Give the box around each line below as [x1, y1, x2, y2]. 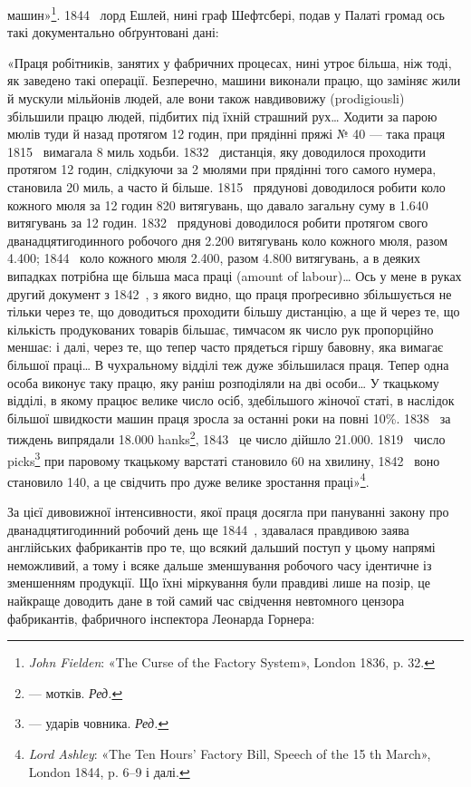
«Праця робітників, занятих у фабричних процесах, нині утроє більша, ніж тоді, [7, 53, 452, 72]
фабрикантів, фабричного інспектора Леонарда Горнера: [7, 608, 315, 627]
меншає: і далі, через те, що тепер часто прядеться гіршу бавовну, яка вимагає [7, 337, 444, 356]
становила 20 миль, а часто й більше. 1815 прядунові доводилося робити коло [7, 178, 446, 196]
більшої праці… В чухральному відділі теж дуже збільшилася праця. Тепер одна [7, 355, 449, 374]
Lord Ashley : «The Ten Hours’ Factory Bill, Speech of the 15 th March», [28, 744, 431, 763]
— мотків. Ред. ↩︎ [28, 683, 123, 702]
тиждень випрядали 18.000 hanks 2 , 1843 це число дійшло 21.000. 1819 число [7, 427, 446, 448]
